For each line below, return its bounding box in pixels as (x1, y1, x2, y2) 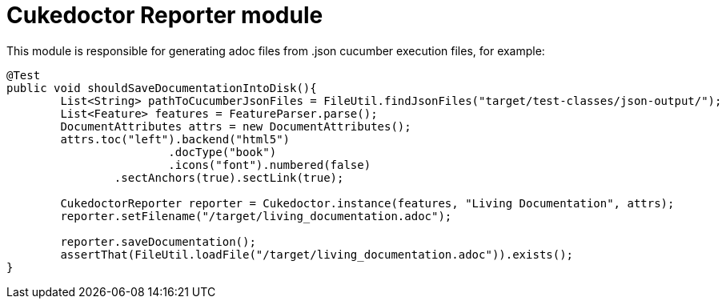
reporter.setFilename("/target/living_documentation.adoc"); (60, 209, 452, 223)
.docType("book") (168, 145, 277, 159)
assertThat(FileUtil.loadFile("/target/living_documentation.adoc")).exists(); (60, 247, 574, 261)
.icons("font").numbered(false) (168, 158, 371, 171)
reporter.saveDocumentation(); (60, 235, 256, 248)
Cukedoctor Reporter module (6, 2, 323, 29)
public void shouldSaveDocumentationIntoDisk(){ (6, 81, 317, 94)
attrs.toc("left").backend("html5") (60, 132, 291, 146)
